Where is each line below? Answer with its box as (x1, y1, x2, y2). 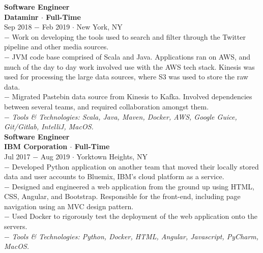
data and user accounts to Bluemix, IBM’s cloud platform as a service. (4, 171, 224, 182)
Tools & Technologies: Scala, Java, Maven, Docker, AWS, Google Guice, (12, 111, 237, 122)
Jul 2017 (4, 151, 31, 161)
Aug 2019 (40, 151, 70, 161)
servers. (4, 221, 27, 232)
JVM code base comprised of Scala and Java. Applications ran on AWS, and (12, 51, 251, 62)
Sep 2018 (4, 21, 32, 32)
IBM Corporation (4, 141, 68, 152)
